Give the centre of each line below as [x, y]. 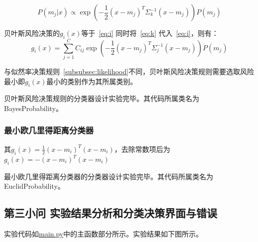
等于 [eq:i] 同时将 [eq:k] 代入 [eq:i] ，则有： [150, 33]
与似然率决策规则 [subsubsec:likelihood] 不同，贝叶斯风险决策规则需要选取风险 [129, 71]
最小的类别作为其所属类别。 [92, 81]
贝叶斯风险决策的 [32, 33]
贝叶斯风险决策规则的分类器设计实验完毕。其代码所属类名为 [102, 98]
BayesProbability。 [33, 108]
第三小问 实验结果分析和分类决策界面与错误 [111, 213]
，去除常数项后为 [142, 149]
